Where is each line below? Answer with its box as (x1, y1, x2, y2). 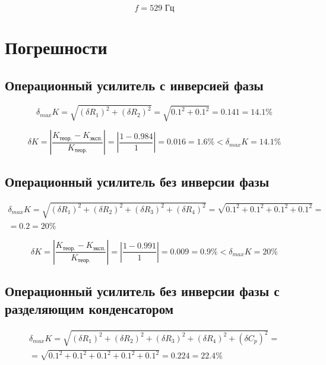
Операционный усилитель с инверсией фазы (5, 75, 264, 94)
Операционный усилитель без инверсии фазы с (5, 282, 280, 300)
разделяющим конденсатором (5, 299, 174, 317)
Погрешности (5, 35, 107, 59)
